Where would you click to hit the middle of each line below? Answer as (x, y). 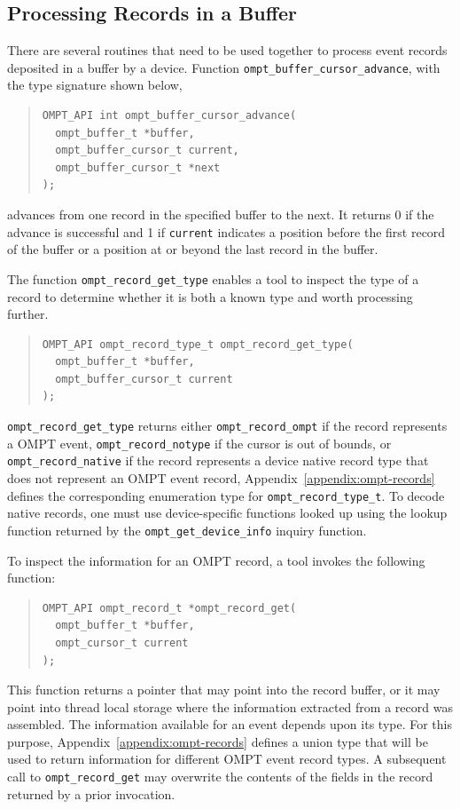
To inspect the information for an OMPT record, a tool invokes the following (216, 560)
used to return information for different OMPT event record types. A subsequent (227, 759)
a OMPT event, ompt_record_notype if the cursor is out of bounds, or (199, 443)
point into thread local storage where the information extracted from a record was (230, 706)
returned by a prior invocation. (91, 793)
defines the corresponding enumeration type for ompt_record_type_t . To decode (226, 495)
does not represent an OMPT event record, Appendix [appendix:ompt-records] (221, 478)
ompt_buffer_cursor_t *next (138, 167)
